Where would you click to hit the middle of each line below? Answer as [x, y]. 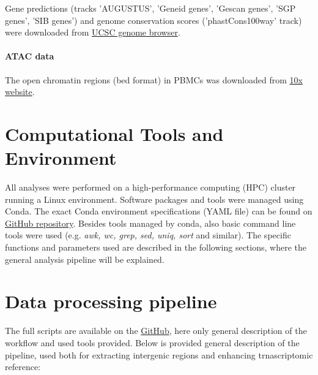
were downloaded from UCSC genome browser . [93, 32]
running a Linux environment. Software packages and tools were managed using [154, 199]
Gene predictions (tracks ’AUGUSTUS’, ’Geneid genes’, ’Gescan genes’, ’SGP [150, 8]
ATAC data [30, 56]
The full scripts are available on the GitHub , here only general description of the [156, 331]
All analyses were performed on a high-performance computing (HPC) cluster [150, 187]
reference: [23, 367]
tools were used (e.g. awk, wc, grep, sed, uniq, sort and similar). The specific [148, 235]
